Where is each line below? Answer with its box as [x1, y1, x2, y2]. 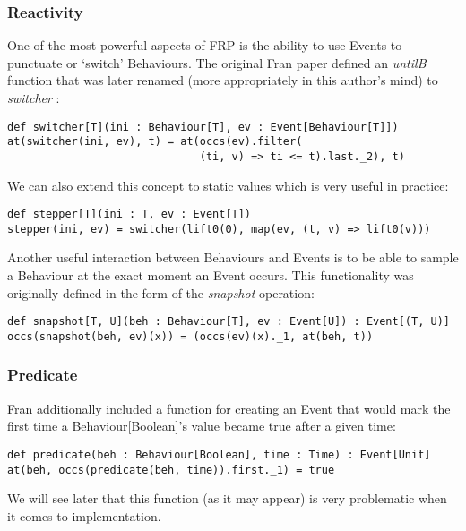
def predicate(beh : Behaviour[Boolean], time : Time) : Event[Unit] [7, 448, 431, 461]
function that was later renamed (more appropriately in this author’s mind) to [7, 71, 438, 90]
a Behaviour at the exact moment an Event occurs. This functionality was [7, 266, 414, 285]
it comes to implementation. [7, 506, 161, 525]
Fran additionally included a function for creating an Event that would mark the [7, 398, 451, 417]
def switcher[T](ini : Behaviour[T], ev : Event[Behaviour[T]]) [7, 120, 399, 133]
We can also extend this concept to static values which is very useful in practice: [7, 176, 449, 194]
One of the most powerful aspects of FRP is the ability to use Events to [7, 36, 402, 55]
